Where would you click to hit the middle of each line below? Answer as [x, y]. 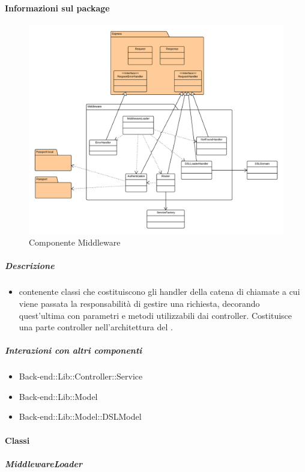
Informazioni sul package [57, 8]
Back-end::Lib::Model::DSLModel [80, 416]
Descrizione [30, 266]
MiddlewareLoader [44, 463]
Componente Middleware [75, 242]
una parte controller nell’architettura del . [96, 327]
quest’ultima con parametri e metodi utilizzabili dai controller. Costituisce [156, 315]
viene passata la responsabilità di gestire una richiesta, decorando [139, 303]
